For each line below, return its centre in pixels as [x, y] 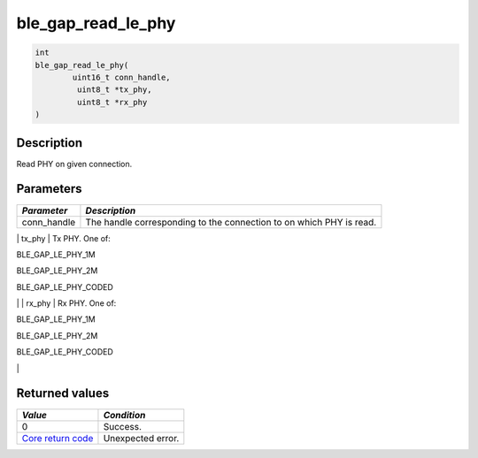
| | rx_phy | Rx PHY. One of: [66, 303]
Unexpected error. [141, 438]
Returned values [63, 393]
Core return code [58, 438]
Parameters [49, 189]
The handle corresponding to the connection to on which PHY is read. [231, 222]
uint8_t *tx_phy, [114, 90]
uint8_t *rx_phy [112, 102]
